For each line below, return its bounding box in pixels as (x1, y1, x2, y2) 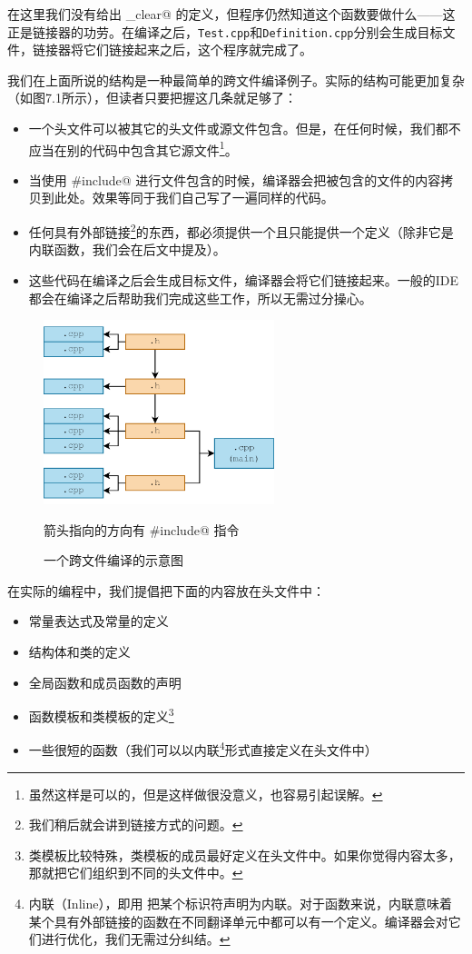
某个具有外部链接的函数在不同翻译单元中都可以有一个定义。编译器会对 (28, 911, 448, 930)
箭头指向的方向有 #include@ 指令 (44, 520, 240, 539)
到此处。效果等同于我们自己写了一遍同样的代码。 (41, 188, 334, 207)
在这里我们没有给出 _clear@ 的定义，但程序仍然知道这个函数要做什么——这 (7, 5, 456, 23)
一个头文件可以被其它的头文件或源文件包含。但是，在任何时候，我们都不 (28, 119, 461, 138)
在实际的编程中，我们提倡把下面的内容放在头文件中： (7, 581, 325, 600)
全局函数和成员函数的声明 (28, 672, 182, 691)
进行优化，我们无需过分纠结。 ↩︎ (41, 929, 231, 949)
